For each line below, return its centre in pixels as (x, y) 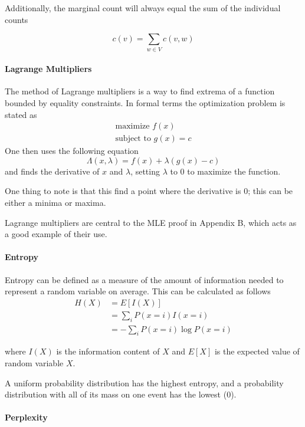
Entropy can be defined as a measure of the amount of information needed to (144, 279)
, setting (145, 171)
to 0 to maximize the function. (225, 171)
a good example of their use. (56, 234)
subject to (133, 139)
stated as (21, 114)
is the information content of (108, 351)
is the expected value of (257, 351)
